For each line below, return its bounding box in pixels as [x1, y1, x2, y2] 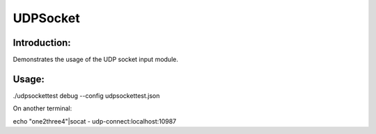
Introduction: [13, 37, 71, 49]
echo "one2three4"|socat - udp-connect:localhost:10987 [13, 117, 177, 125]
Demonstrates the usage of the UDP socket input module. [13, 56, 179, 64]
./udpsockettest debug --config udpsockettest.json [13, 91, 160, 100]
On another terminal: [13, 104, 72, 112]
